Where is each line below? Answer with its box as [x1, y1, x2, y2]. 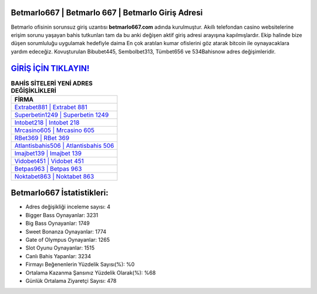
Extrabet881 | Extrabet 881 [14, 103, 87, 111]
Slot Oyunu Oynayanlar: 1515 [25, 244, 95, 252]
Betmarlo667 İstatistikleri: [11, 188, 109, 198]
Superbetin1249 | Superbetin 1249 [14, 110, 109, 119]
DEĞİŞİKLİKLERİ [11, 86, 57, 94]
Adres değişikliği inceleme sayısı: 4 [25, 203, 111, 211]
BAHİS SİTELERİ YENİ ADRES [11, 79, 93, 87]
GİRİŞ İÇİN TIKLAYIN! [11, 63, 90, 73]
